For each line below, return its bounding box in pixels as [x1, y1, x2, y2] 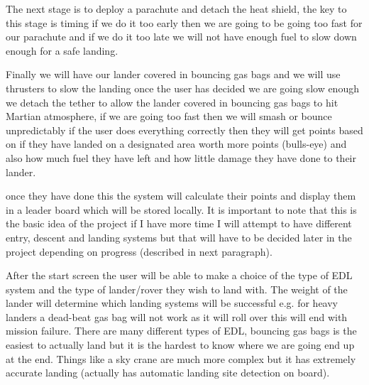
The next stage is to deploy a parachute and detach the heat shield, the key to [6, 1, 347, 16]
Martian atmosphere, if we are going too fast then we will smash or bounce [6, 109, 332, 124]
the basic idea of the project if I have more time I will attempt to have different [6, 216, 352, 231]
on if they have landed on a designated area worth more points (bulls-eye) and [6, 136, 347, 151]
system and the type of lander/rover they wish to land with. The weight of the [6, 281, 348, 296]
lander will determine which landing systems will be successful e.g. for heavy [6, 295, 338, 310]
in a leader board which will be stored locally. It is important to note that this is [6, 202, 357, 217]
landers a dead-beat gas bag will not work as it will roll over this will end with [6, 309, 348, 324]
